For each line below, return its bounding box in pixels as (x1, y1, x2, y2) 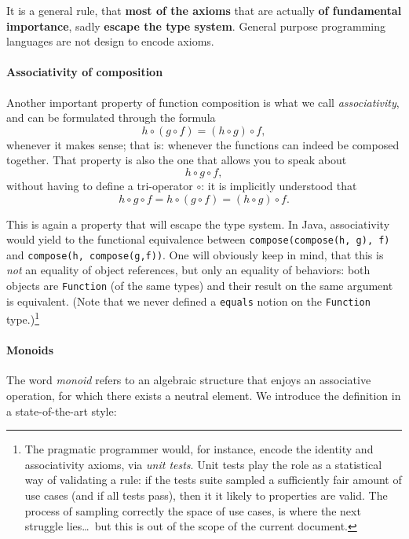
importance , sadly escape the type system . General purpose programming (6, 17, 386, 34)
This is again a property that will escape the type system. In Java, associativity (6, 215, 390, 232)
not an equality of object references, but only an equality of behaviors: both (6, 262, 371, 278)
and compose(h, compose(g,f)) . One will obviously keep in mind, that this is (6, 246, 384, 262)
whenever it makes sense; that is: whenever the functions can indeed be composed (6, 136, 400, 152)
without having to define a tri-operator (6, 177, 193, 193)
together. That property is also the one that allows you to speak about (6, 152, 347, 168)
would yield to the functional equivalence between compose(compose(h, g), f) (6, 231, 390, 247)
